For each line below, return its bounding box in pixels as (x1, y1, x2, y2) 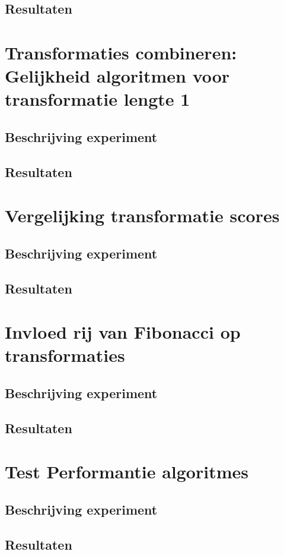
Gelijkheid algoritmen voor (5, 64, 230, 88)
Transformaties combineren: (5, 40, 237, 64)
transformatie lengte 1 (5, 87, 190, 111)
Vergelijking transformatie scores (5, 203, 280, 228)
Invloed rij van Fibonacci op (5, 320, 241, 344)
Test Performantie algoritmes (5, 459, 248, 484)
